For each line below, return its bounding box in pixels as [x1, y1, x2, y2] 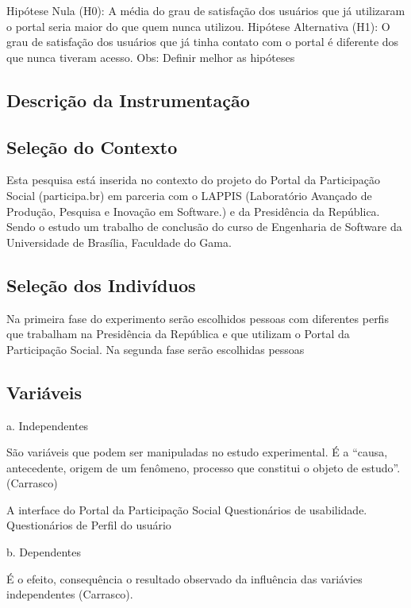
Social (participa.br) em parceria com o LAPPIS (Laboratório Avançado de [6, 187, 372, 203]
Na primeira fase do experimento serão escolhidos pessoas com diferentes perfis [6, 310, 389, 326]
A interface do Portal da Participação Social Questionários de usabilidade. [6, 501, 367, 518]
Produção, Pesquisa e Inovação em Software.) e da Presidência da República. [6, 202, 380, 219]
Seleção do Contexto [6, 134, 178, 159]
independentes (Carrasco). [6, 586, 133, 602]
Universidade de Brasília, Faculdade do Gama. [6, 233, 232, 250]
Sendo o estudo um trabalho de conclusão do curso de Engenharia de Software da [6, 218, 402, 235]
